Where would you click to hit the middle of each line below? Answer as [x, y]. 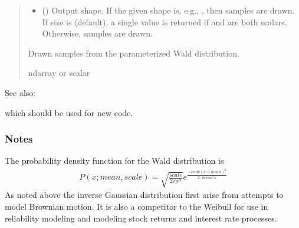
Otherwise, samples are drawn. [97, 33]
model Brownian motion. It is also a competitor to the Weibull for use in [137, 206]
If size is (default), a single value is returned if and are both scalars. [165, 22]
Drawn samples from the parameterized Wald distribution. [134, 53]
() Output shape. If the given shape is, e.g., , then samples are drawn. [168, 10]
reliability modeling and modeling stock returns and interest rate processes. [141, 218]
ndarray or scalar [59, 73]
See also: [20, 92]
